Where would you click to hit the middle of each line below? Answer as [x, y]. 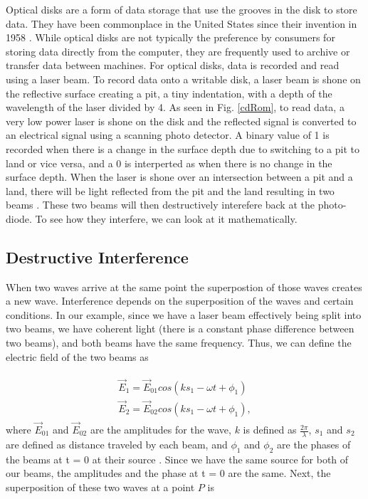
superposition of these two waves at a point [100, 487]
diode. [19, 218]
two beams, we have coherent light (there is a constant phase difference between [180, 329]
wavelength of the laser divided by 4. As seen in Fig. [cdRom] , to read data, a [175, 107]
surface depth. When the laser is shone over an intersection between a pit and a [179, 177]
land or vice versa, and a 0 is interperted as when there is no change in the [169, 163]
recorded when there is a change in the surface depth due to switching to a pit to [183, 148]
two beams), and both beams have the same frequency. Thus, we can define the [179, 343]
